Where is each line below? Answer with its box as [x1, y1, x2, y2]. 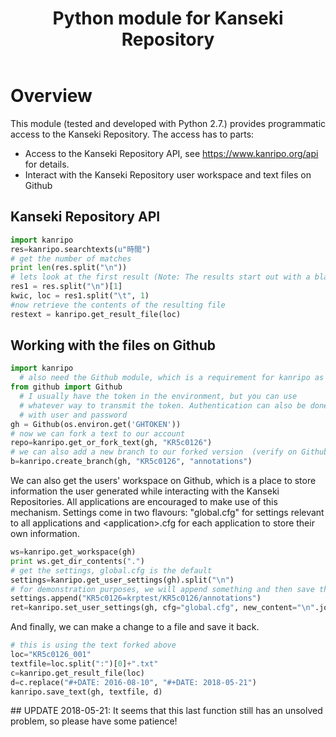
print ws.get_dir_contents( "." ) [10, 556, 145, 566]
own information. [10, 528, 80, 540]
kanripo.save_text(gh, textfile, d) [10, 687, 163, 697]
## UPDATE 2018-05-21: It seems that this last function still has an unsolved [10, 705, 323, 717]
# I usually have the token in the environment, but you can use [19, 392, 298, 402]
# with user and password [19, 410, 128, 420]
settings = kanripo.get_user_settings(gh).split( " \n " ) [10, 575, 235, 585]
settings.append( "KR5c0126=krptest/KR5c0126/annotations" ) [10, 593, 262, 604]
